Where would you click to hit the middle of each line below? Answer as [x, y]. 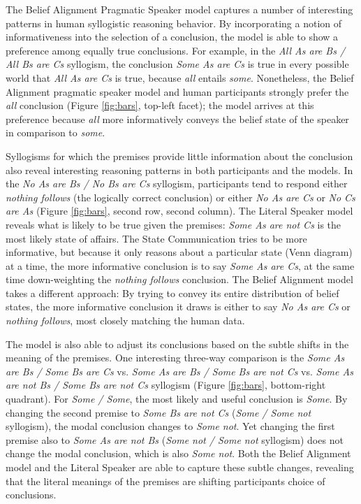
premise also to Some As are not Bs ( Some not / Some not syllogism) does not [175, 439]
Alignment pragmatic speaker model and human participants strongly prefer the [177, 91]
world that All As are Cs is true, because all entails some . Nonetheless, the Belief [180, 77]
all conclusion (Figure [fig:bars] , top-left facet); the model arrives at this [160, 105]
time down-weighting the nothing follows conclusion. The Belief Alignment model [179, 279]
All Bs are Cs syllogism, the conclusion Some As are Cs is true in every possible [177, 64]
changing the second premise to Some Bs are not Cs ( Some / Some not [159, 412]
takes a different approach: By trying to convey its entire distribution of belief [172, 293]
